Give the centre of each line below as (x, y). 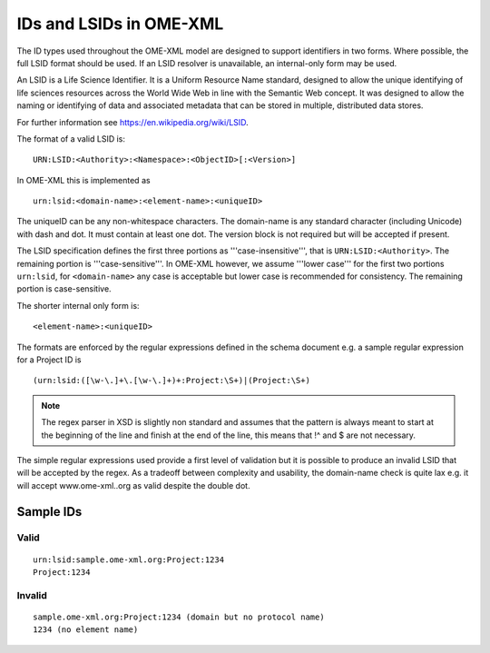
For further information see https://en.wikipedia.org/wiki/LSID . (132, 122)
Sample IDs (49, 512)
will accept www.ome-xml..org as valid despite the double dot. (133, 485)
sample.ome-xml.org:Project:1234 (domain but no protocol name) (179, 617)
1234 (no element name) (86, 630)
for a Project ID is (49, 360)
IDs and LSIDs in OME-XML (120, 24)
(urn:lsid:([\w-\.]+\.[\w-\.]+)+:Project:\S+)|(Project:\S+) (171, 381)
